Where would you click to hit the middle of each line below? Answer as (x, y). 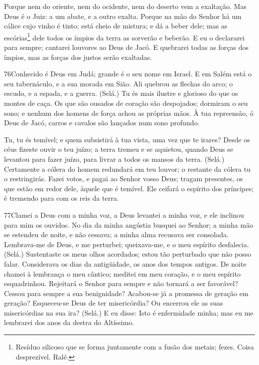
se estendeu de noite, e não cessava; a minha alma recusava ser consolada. (116, 234)
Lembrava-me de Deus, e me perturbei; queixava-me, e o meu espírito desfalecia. (127, 244)
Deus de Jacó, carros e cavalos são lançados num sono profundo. (102, 123)
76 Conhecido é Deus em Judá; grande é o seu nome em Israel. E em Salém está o (128, 74)
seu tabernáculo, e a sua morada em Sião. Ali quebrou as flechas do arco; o (119, 83)
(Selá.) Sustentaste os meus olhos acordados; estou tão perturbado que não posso (128, 254)
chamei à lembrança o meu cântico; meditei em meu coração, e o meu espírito (122, 273)
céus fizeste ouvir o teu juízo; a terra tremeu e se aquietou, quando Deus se (119, 149)
